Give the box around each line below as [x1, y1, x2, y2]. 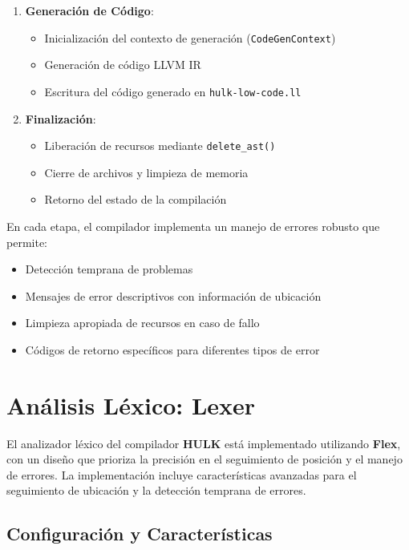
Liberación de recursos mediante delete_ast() [44, 137, 276, 154]
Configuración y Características [6, 521, 273, 546]
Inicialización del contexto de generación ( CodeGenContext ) [44, 29, 336, 46]
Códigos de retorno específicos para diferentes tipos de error [25, 341, 320, 358]
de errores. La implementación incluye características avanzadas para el [6, 466, 357, 483]
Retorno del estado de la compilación [44, 191, 227, 208]
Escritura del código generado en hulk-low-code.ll [44, 83, 302, 99]
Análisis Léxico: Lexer [6, 388, 256, 421]
